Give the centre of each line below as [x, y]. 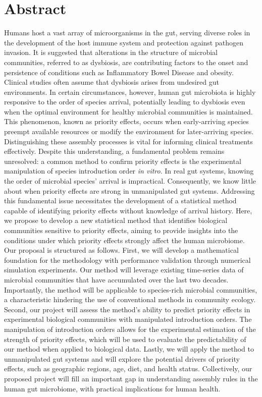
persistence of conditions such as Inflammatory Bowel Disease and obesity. [119, 72]
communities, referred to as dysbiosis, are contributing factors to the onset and [126, 62]
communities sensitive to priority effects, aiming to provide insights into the [121, 230]
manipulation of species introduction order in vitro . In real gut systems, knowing [129, 171]
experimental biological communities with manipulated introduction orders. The [128, 319]
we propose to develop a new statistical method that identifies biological [116, 220]
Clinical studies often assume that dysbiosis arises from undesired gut [112, 82]
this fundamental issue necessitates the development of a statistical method [120, 201]
